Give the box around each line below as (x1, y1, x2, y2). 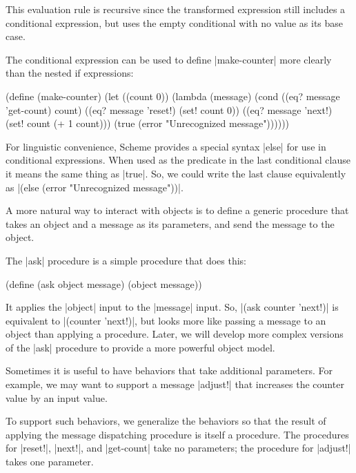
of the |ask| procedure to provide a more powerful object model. (6, 340, 275, 354)
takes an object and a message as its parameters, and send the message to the (6, 216, 335, 231)
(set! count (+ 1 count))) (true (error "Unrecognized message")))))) (6, 116, 290, 131)
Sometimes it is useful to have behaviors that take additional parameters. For (6, 363, 333, 378)
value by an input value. (6, 390, 108, 405)
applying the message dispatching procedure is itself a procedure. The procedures (6, 427, 349, 441)
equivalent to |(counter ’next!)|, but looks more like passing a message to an (6, 313, 326, 327)
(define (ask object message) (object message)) (6, 276, 202, 291)
